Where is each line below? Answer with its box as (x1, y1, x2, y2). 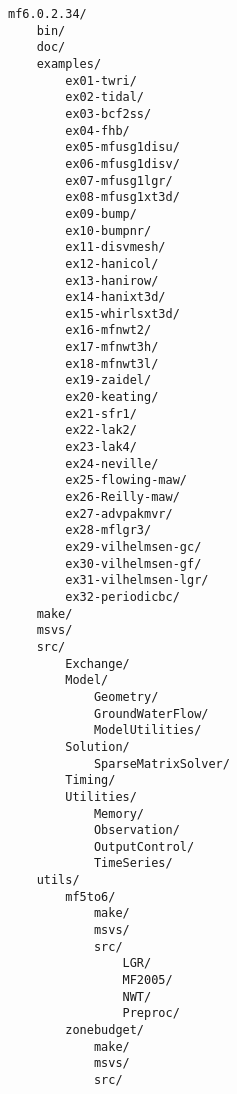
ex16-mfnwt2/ (65, 323, 152, 338)
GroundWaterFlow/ (93, 706, 209, 721)
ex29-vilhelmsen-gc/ (65, 540, 202, 554)
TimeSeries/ (93, 856, 173, 871)
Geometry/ (93, 689, 159, 704)
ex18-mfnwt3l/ (65, 356, 159, 371)
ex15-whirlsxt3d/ (65, 306, 180, 321)
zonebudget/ (65, 1023, 145, 1038)
